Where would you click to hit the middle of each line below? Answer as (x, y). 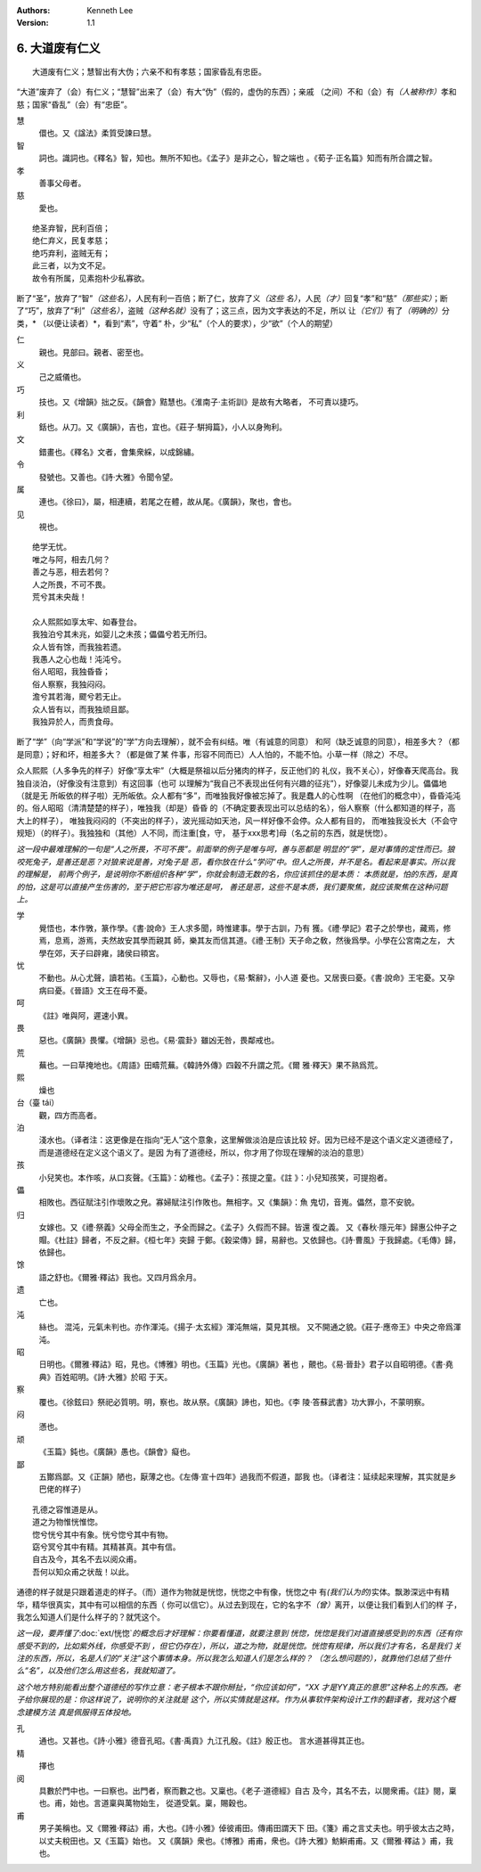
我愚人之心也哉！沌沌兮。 (79, 659)
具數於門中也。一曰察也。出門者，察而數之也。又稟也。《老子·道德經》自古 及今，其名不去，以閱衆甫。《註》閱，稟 (248, 1790)
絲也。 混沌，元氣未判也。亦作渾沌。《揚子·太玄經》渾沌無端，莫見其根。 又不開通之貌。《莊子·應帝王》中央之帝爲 (246, 1327)
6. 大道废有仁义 (59, 49)
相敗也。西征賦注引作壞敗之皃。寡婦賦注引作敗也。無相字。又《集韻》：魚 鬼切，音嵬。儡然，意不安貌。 (229, 1202)
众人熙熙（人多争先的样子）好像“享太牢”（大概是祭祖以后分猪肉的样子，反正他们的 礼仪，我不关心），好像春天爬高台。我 (237, 771)
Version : (33, 23)
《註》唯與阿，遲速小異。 (86, 1015)
